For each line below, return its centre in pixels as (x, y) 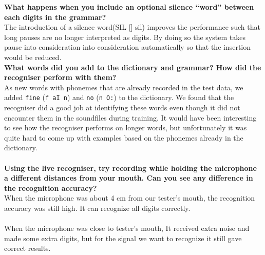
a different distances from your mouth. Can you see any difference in (129, 178)
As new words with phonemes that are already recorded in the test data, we (124, 87)
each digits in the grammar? (55, 17)
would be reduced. (33, 57)
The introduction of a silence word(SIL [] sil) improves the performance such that (132, 27)
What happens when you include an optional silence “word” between (129, 7)
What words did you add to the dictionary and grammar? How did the (133, 67)
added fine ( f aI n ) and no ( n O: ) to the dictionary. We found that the (119, 97)
